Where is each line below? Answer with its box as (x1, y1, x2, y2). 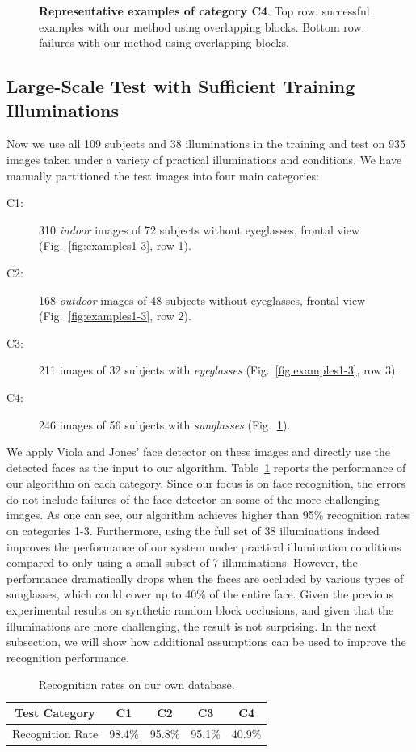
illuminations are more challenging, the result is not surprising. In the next (6, 617, 377, 634)
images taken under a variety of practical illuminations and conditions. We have (6, 150, 402, 167)
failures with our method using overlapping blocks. (39, 34, 289, 51)
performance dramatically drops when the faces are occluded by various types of (6, 569, 404, 586)
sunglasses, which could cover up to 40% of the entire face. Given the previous (6, 585, 393, 602)
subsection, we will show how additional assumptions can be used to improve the (6, 633, 406, 650)
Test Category (15, 704, 95, 720)
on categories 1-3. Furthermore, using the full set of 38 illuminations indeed (6, 522, 380, 539)
